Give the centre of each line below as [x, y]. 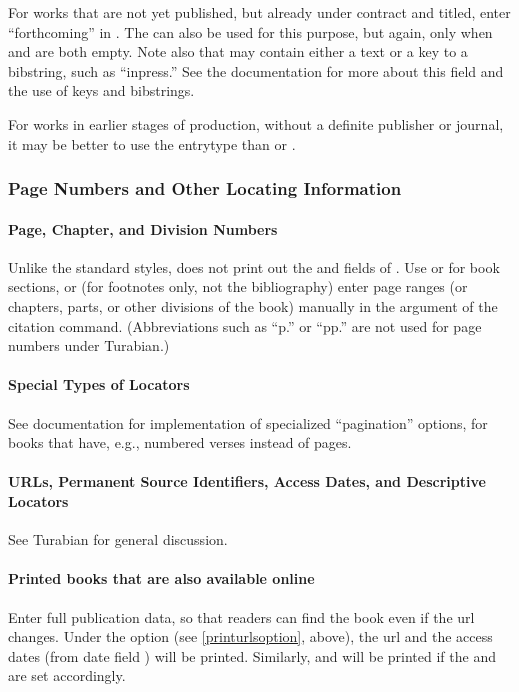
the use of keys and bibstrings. [101, 90]
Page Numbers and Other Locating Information [205, 188]
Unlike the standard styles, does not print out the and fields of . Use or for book [254, 266]
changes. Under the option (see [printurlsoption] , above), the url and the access [250, 636]
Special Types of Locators [99, 384]
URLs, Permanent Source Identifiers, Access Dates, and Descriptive [247, 481]
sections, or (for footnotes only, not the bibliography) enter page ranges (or [238, 286]
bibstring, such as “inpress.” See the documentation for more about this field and [256, 70]
